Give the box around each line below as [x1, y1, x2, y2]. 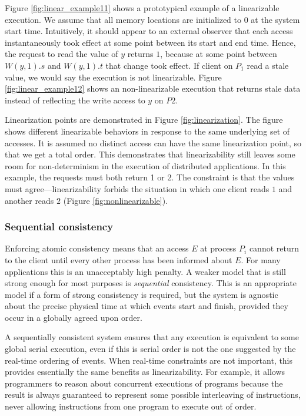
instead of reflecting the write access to [5, 93, 145, 106]
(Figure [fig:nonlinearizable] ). [63, 194, 168, 206]
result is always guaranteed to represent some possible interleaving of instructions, [5, 388, 301, 401]
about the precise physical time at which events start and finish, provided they [5, 300, 288, 312]
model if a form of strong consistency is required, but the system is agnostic [5, 288, 278, 300]
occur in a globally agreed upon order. [5, 311, 142, 323]
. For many [241, 253, 281, 266]
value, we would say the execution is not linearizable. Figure [5, 71, 222, 83]
